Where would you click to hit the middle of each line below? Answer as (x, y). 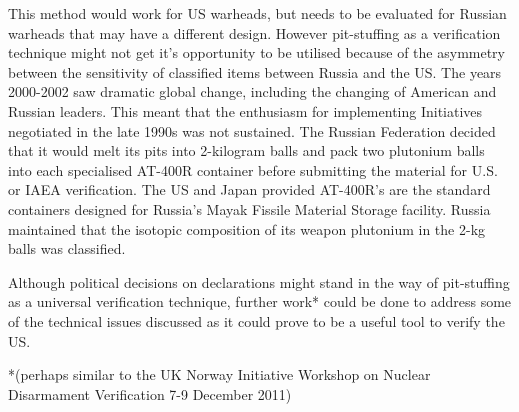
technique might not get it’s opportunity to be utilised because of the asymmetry (256, 52)
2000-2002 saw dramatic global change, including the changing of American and (252, 91)
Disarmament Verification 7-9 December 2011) (150, 393)
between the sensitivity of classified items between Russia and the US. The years (255, 71)
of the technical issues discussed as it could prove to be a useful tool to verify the (256, 320)
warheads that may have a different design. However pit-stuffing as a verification (254, 32)
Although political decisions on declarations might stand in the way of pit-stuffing (259, 281)
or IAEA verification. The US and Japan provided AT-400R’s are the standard (249, 189)
